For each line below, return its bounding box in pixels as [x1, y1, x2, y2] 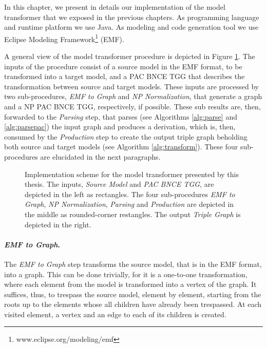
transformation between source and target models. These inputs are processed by [4, 81, 259, 91]
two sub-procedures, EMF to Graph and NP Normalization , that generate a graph [4, 91, 262, 102]
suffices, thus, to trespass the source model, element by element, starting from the [4, 288, 261, 299]
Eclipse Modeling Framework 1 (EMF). [4, 32, 124, 44]
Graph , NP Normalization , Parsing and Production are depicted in [25, 199, 234, 209]
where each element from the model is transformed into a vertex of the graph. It [4, 279, 257, 289]
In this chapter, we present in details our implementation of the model [4, 2, 225, 12]
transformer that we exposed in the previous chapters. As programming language [4, 11, 259, 22]
